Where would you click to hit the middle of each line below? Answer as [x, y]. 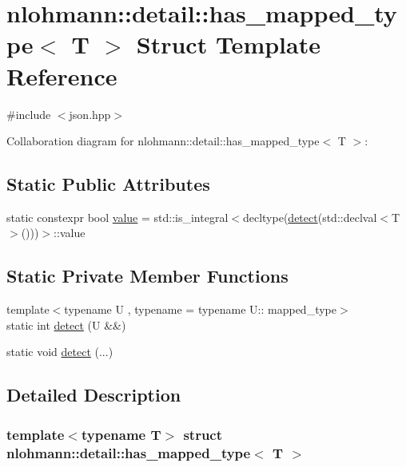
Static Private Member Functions [147, 276]
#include [29, 114]
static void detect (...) [60, 352]
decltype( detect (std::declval [310, 217]
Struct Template [228, 44]
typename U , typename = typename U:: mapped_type [200, 309]
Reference [62, 75]
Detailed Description [94, 395]
